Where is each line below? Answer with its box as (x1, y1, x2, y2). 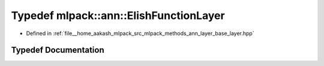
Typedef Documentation (11, 45, 104, 55)
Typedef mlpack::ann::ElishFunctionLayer (11, 9, 225, 22)
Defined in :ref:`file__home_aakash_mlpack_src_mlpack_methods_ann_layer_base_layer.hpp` (26, 30, 254, 37)
